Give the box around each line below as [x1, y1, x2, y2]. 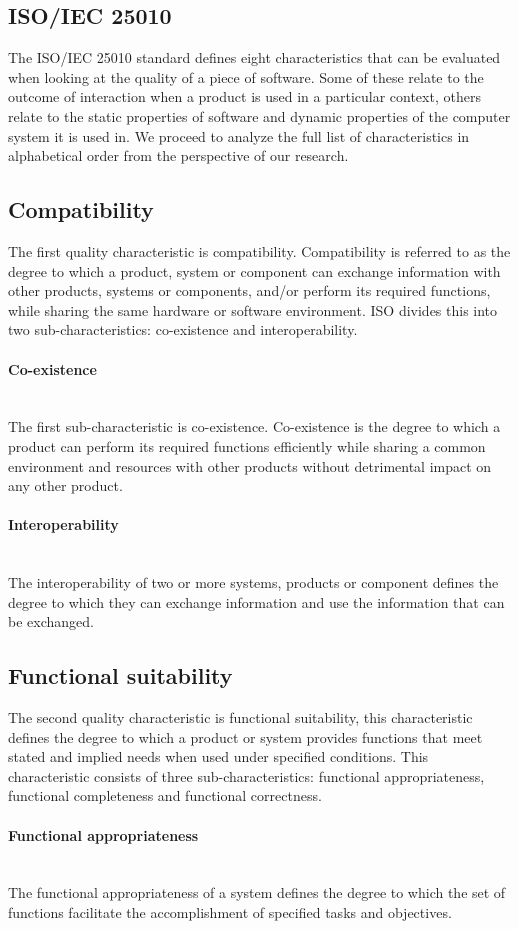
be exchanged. [8, 611, 94, 632]
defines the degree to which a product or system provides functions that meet [8, 726, 483, 747]
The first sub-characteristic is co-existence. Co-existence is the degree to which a [8, 416, 501, 437]
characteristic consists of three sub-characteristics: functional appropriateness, [8, 765, 485, 786]
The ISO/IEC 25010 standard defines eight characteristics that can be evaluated [8, 47, 501, 68]
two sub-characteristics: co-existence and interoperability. [8, 319, 358, 340]
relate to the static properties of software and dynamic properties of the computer [8, 105, 511, 126]
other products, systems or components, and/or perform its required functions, [8, 280, 491, 301]
